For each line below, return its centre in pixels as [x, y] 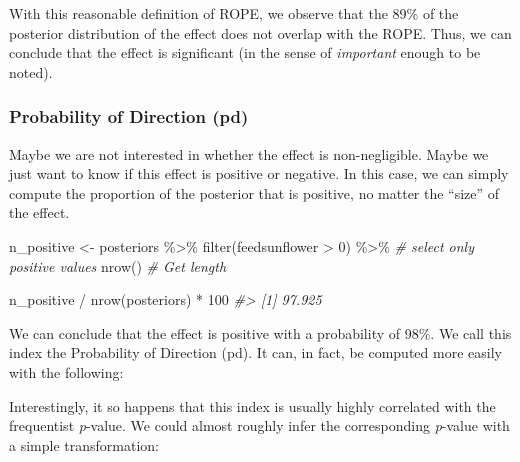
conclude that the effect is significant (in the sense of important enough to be [245, 52]
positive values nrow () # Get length [118, 265]
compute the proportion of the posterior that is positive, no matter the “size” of [254, 192]
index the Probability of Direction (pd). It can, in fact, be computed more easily [255, 352]
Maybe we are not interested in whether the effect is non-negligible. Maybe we [249, 153]
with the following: [66, 371]
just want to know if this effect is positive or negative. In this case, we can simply [259, 173]
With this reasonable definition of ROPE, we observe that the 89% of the [234, 13]
